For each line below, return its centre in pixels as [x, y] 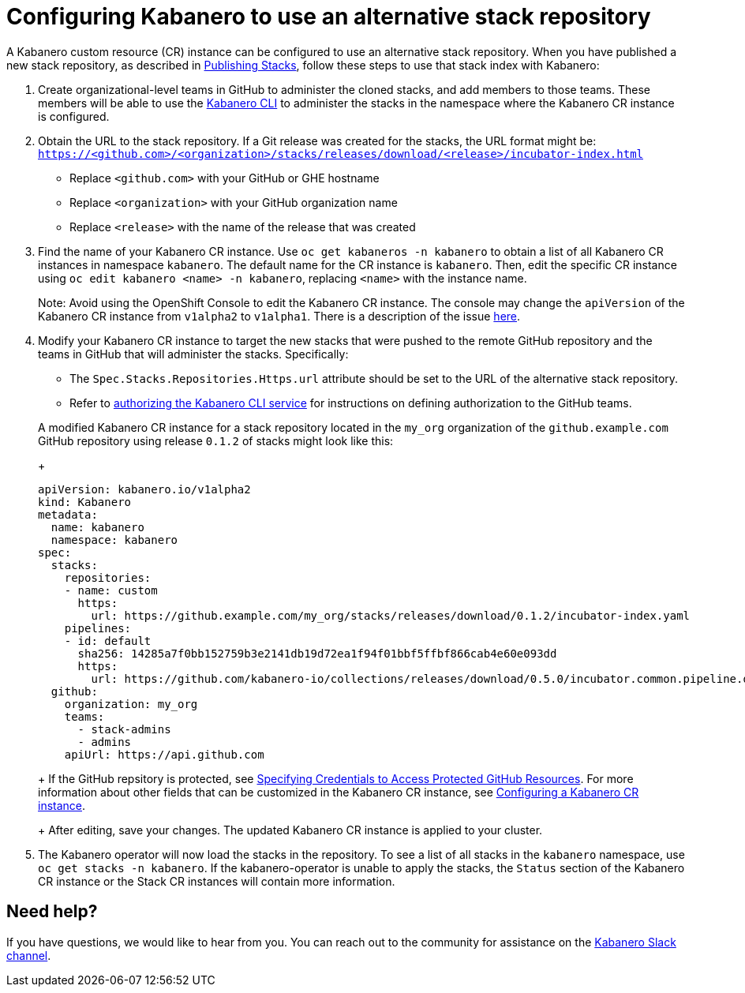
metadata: [68, 514]
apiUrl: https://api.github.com [164, 754]
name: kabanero [97, 527]
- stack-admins [124, 729]
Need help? [52, 912]
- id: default [108, 641]
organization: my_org [131, 704]
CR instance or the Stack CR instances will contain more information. [217, 881]
